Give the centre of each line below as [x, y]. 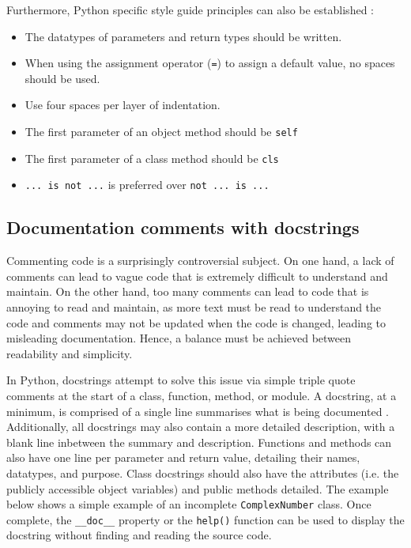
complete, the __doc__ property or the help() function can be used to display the [205, 519]
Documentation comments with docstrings [183, 227]
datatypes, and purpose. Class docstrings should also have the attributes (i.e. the [203, 472]
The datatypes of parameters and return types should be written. [183, 36]
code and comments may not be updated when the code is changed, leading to [196, 322]
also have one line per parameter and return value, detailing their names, [183, 457]
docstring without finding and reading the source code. [139, 535]
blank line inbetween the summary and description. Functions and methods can [199, 442]
